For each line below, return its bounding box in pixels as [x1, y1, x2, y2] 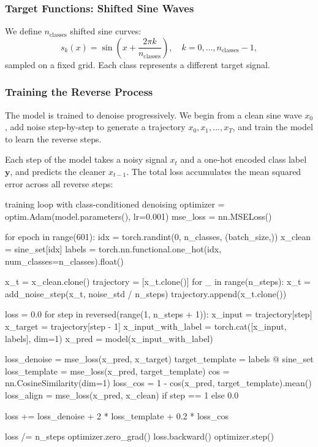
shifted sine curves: [70, 25, 142, 37]
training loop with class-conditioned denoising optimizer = [5, 198, 225, 211]
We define [5, 25, 42, 37]
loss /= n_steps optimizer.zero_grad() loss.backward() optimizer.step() [5, 430, 274, 443]
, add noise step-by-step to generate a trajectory [5, 120, 186, 133]
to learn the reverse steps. [5, 132, 102, 145]
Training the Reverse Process [5, 84, 153, 99]
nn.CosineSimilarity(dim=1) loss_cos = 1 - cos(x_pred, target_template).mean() [5, 376, 312, 389]
